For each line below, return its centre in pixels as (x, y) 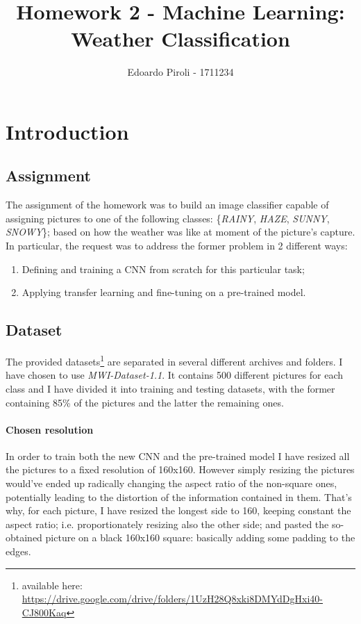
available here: (52, 585)
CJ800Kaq (44, 612)
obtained (24, 537)
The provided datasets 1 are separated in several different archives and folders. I (174, 360)
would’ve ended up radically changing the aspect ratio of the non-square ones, (171, 483)
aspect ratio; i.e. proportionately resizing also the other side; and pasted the (167, 524)
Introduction (67, 131)
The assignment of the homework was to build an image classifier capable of (167, 205)
